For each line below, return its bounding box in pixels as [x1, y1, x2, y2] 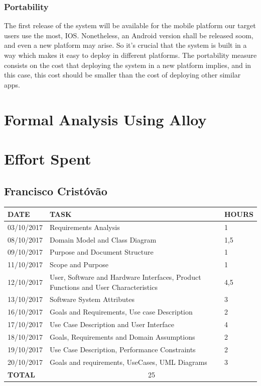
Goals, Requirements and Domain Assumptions [50, 332, 195, 342]
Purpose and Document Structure [50, 247, 154, 257]
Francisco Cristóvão [4, 183, 107, 198]
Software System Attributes [50, 294, 135, 304]
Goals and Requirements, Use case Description [50, 306, 193, 317]
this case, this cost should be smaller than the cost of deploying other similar [4, 69, 241, 80]
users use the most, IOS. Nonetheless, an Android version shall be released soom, [4, 30, 253, 40]
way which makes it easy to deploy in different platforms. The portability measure [4, 50, 257, 60]
